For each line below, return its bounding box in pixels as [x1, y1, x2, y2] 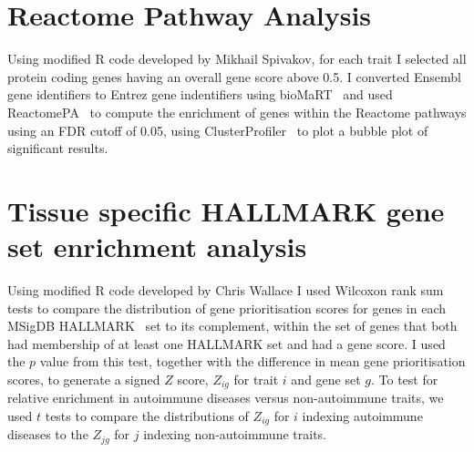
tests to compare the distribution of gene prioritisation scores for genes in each [7, 298, 447, 317]
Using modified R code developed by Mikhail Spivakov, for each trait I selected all [7, 49, 467, 68]
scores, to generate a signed [7, 369, 160, 388]
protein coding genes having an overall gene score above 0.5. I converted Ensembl [7, 67, 461, 86]
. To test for [371, 369, 438, 388]
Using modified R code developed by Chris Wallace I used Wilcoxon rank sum [7, 281, 444, 299]
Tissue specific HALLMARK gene [7, 191, 445, 229]
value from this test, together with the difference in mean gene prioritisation [39, 352, 466, 371]
